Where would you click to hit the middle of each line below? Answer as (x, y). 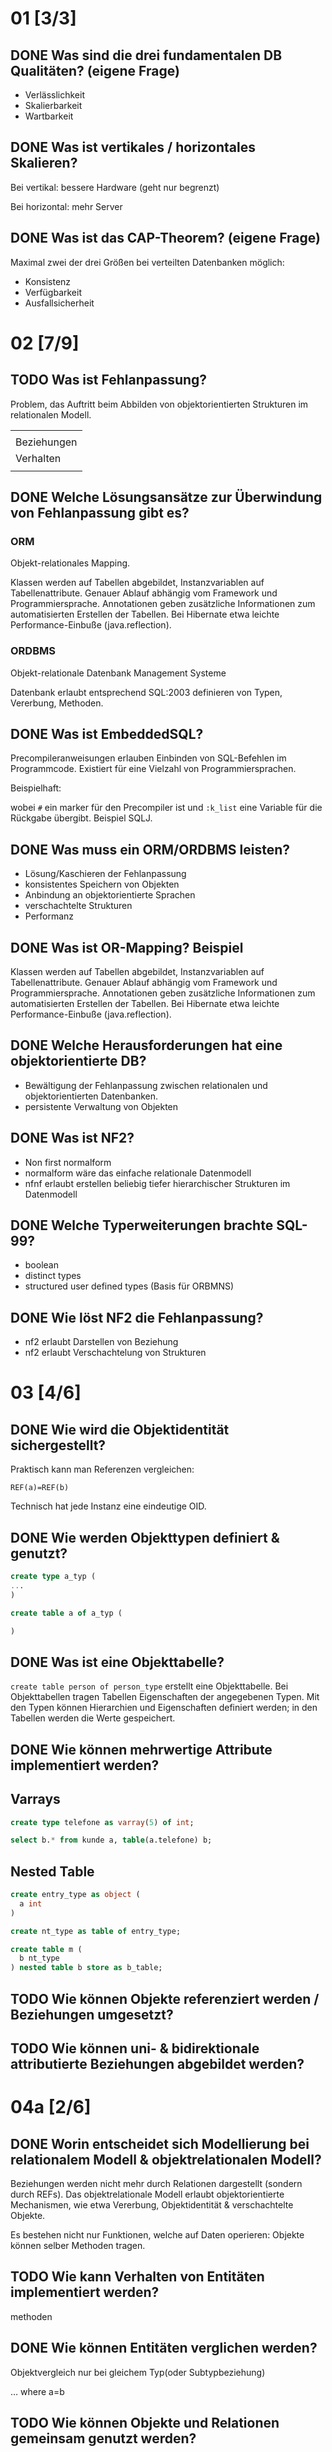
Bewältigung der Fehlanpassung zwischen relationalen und (146, 1085)
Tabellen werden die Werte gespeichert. (93, 1718)
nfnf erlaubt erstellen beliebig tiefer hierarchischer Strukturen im (157, 1183)
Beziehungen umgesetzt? (92, 2014)
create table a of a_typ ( (66, 1613)
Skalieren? (44, 163)
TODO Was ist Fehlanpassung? (109, 380)
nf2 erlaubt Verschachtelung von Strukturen (115, 1353)
